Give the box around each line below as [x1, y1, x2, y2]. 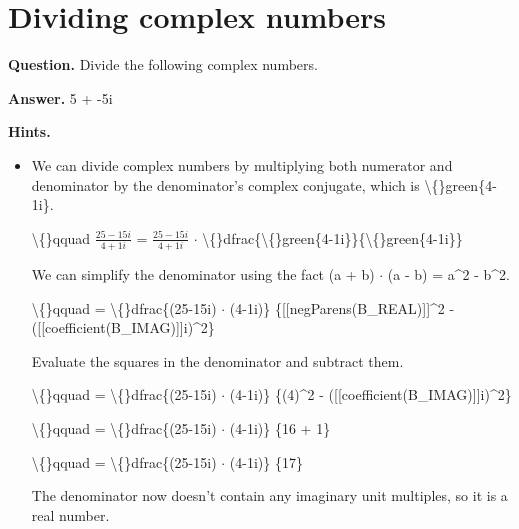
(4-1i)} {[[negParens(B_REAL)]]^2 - [229, 297, 455, 318]
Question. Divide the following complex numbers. [8, 54, 318, 75]
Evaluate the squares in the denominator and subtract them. [31, 350, 404, 371]
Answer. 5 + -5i [8, 87, 113, 108]
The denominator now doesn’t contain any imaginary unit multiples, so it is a [31, 485, 508, 506]
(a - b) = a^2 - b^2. [387, 264, 510, 284]
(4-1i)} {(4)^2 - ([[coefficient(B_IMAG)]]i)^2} [229, 384, 512, 405]
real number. [31, 504, 110, 525]
